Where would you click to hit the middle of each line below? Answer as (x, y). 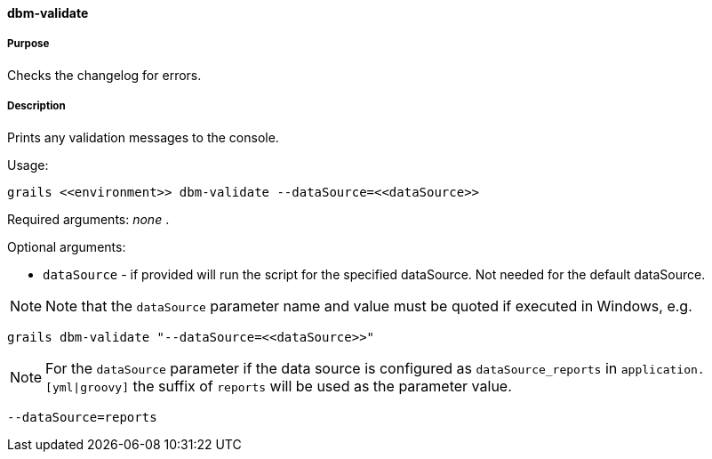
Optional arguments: (67, 246)
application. (663, 369)
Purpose (28, 44)
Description (36, 106)
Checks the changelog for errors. (104, 75)
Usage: (28, 165)
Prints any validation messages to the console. (143, 137)
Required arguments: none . (88, 219)
